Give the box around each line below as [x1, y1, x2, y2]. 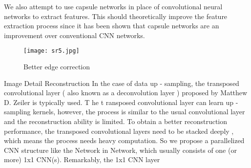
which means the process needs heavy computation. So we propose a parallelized [4, 135, 245, 146]
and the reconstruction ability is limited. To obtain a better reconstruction [4, 116, 228, 126]
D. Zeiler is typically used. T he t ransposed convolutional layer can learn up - [4, 97, 238, 107]
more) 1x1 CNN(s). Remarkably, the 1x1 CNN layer [4, 154, 160, 165]
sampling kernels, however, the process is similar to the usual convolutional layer [4, 106, 245, 117]
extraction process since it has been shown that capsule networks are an [4, 21, 219, 31]
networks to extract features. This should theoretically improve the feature [4, 11, 228, 21]
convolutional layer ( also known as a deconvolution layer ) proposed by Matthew [4, 87, 248, 98]
